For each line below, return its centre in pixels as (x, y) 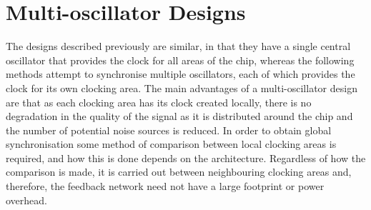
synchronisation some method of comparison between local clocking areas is (171, 144)
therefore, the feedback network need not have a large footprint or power (165, 186)
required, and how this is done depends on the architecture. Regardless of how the (186, 157)
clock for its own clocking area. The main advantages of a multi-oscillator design (182, 87)
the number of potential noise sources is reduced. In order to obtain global (169, 130)
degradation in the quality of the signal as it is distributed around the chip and (179, 116)
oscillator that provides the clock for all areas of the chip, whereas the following (180, 60)
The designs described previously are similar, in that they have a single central (178, 46)
